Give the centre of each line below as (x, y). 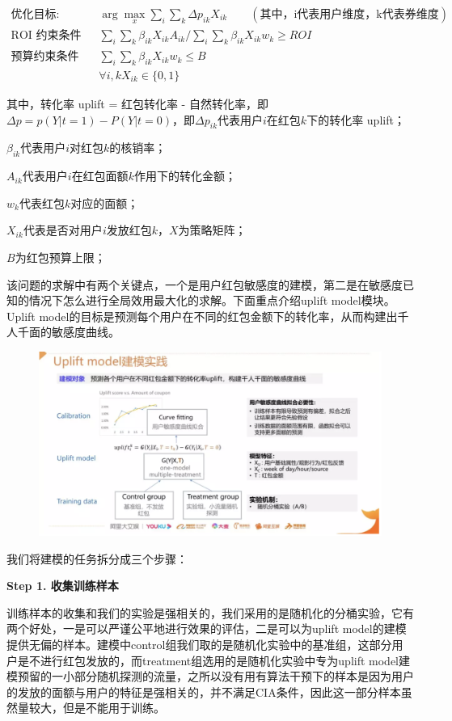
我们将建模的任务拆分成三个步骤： (97, 558)
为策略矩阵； (212, 230)
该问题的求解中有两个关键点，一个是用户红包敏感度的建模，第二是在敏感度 (205, 284)
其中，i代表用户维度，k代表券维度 (349, 15)
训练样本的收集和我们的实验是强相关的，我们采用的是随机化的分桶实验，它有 (210, 612)
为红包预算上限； (60, 257)
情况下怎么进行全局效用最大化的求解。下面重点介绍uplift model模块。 (212, 300)
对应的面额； (105, 202)
